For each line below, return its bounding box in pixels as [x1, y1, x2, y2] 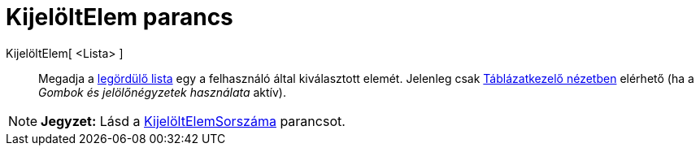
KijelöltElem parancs [6, 3, 233, 31]
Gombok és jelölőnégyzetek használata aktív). [38, 85, 287, 99]
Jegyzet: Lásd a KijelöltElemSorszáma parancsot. [41, 112, 346, 129]
